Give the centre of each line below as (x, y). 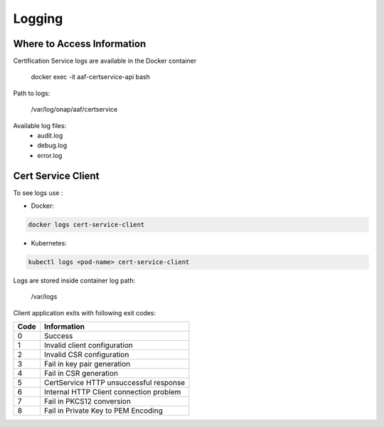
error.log (50, 155)
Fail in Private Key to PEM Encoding (103, 411)
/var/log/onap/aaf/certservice (74, 110)
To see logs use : (38, 193)
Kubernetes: (49, 243)
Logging (38, 19)
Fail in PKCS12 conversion (87, 401)
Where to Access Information (80, 44)
